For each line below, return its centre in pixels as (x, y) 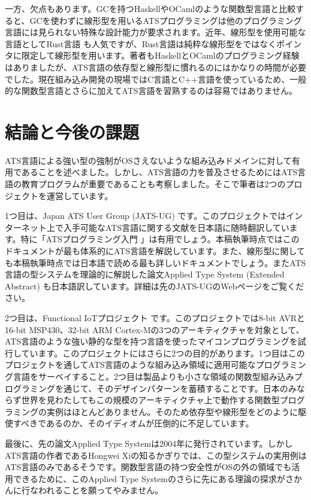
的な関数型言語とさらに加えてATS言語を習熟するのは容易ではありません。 (151, 91)
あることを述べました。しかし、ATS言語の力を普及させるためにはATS (159, 172)
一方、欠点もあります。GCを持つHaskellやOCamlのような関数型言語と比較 (150, 8)
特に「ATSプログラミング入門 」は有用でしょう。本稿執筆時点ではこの (160, 239)
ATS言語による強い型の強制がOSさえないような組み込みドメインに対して (148, 160)
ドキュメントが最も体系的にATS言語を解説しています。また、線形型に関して (155, 251)
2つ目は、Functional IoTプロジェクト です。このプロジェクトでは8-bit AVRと (155, 318)
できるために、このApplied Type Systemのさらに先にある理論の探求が (149, 478)
